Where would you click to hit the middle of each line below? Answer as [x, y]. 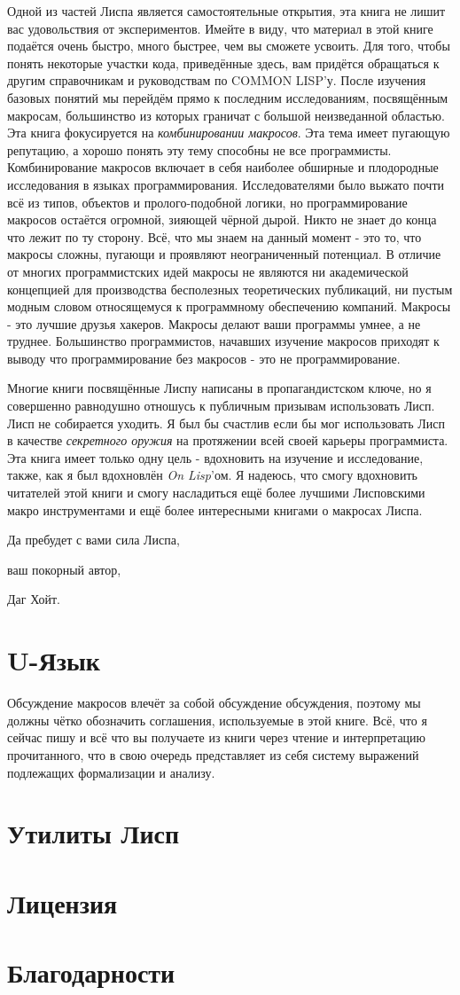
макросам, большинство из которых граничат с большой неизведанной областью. [226, 115]
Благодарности [91, 972]
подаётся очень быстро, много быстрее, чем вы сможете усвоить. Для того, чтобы [229, 46]
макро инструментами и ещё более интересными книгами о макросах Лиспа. [215, 509]
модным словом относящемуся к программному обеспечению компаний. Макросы [229, 306]
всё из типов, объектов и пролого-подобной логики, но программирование [207, 202]
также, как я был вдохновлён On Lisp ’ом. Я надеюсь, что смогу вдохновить [212, 475]
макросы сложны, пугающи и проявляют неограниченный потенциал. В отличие [224, 254]
